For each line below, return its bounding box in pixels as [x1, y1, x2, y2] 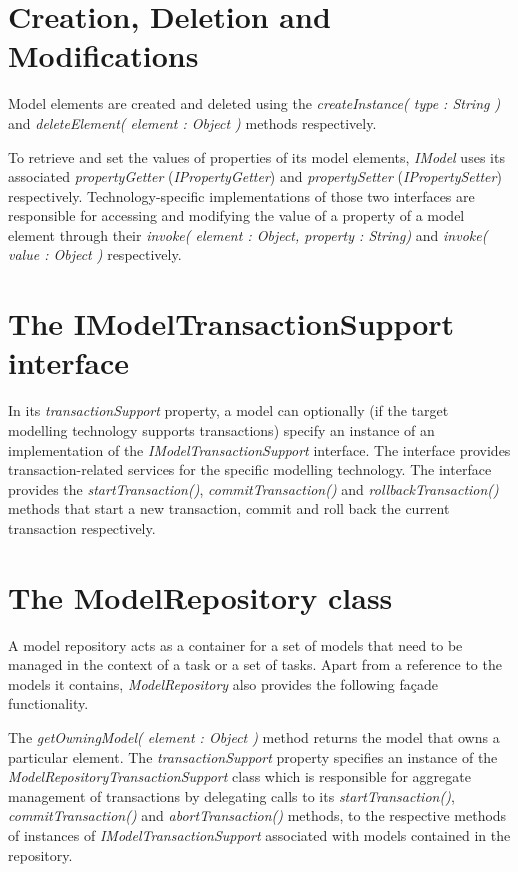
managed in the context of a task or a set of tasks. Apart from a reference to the [8, 654, 502, 675]
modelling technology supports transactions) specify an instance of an [8, 419, 435, 440]
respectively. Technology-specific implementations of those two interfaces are [8, 185, 475, 206]
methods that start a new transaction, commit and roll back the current [8, 498, 450, 519]
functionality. [8, 693, 89, 714]
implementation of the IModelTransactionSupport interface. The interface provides [8, 439, 511, 460]
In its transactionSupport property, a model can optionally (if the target [8, 400, 449, 421]
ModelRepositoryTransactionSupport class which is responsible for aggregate [8, 766, 471, 787]
